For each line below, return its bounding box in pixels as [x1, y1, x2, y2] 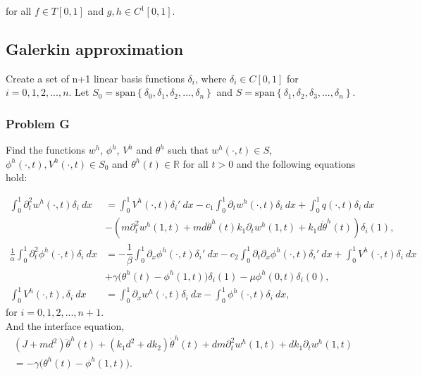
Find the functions [6, 142, 86, 157]
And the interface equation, [6, 318, 125, 333]
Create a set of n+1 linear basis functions [6, 70, 185, 85]
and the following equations [236, 156, 356, 171]
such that [168, 142, 209, 157]
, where [194, 70, 227, 85]
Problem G [6, 114, 70, 132]
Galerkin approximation [6, 37, 184, 59]
